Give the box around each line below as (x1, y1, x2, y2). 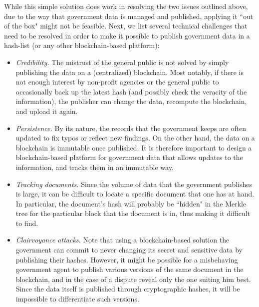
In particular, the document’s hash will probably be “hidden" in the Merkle (15, 198, 247, 208)
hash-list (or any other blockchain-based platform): (4, 40, 160, 50)
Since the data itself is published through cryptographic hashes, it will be (15, 283, 240, 294)
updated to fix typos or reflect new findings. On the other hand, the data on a (15, 132, 255, 143)
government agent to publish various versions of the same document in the (15, 264, 244, 274)
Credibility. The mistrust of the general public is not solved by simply (15, 56, 229, 67)
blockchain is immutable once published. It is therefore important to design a (15, 142, 252, 152)
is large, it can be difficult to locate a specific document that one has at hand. (15, 188, 255, 199)
